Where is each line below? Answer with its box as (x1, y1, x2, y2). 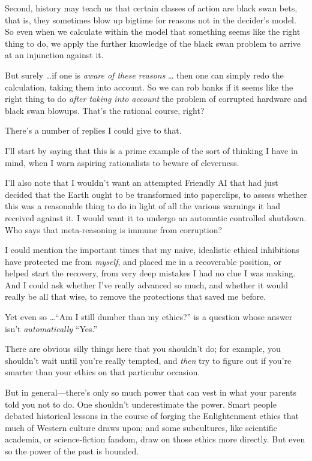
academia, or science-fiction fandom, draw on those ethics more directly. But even (5, 433, 305, 445)
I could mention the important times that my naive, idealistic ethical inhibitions (5, 243, 300, 256)
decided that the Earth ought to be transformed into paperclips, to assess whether (5, 188, 307, 200)
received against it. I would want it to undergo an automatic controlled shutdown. (5, 211, 307, 224)
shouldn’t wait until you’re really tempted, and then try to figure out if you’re (5, 354, 292, 366)
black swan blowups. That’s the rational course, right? (5, 104, 205, 116)
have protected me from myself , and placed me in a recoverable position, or (5, 255, 281, 267)
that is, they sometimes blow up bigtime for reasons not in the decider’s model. (5, 13, 296, 26)
